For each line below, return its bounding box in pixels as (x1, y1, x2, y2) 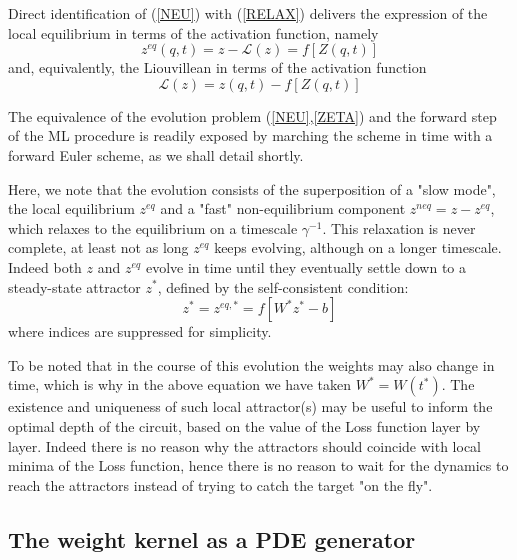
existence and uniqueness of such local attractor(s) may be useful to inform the (8, 396, 493, 417)
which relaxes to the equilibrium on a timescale (8, 217, 298, 238)
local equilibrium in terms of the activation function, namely (8, 22, 379, 43)
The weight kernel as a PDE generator (8, 523, 416, 554)
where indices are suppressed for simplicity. (8, 321, 272, 342)
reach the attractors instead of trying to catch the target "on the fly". (8, 474, 433, 495)
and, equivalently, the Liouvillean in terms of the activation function (8, 57, 427, 78)
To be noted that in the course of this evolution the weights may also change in (8, 354, 495, 375)
